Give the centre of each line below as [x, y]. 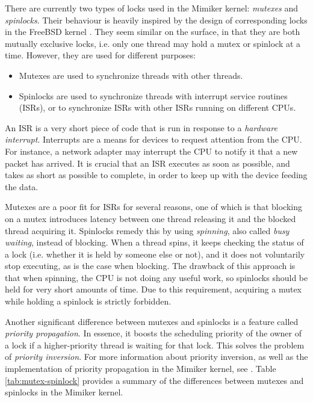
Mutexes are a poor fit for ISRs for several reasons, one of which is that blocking [153, 207]
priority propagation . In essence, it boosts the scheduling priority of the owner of [153, 333]
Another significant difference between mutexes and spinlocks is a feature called [152, 321]
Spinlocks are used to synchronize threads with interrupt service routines [153, 95]
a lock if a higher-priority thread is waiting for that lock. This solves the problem [155, 345]
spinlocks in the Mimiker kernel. [64, 392]
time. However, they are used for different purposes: [100, 55]
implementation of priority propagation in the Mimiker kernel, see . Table [141, 369]
